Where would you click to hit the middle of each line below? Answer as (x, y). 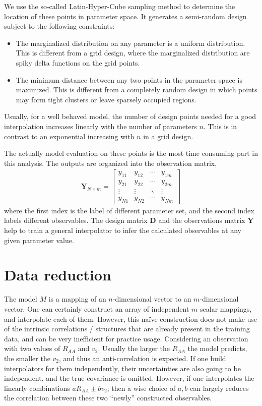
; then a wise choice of (141, 388)
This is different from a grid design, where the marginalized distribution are (133, 53)
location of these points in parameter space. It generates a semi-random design (125, 16)
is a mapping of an (77, 299)
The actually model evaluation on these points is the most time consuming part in (131, 153)
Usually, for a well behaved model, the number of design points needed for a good (130, 116)
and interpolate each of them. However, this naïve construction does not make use (131, 318)
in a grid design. (168, 136)
